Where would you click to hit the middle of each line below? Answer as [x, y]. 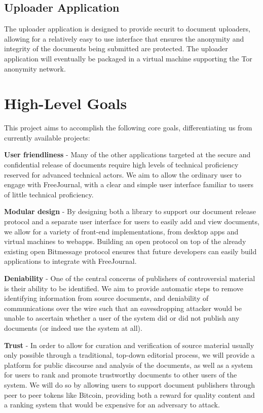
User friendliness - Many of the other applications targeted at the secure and [127, 154]
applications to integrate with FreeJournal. [70, 261]
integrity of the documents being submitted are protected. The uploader [116, 48]
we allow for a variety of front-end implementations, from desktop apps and [121, 231]
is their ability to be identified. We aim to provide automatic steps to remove [124, 288]
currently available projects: [47, 137]
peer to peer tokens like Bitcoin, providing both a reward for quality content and [129, 394]
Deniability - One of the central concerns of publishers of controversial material [130, 278]
